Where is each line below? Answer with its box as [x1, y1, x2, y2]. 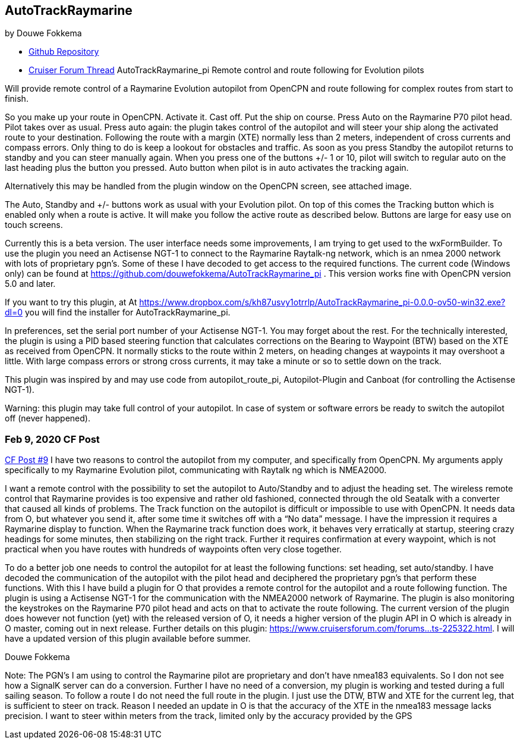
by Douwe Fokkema [5, 28, 82, 39]
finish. [5, 93, 29, 104]
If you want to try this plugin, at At [5, 297, 137, 308]
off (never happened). [5, 413, 90, 424]
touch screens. [5, 220, 63, 230]
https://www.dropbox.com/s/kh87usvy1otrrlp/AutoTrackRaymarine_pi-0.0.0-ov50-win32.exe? [139, 297, 506, 308]
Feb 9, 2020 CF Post [5, 433, 100, 445]
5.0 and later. [5, 279, 56, 289]
